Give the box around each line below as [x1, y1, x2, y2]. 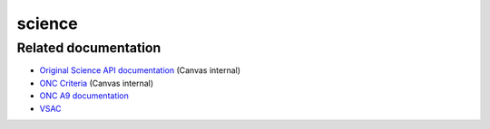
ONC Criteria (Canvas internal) [39, 78, 154, 88]
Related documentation [16, 40, 162, 56]
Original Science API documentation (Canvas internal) [39, 65, 240, 76]
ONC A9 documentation [39, 90, 129, 101]
